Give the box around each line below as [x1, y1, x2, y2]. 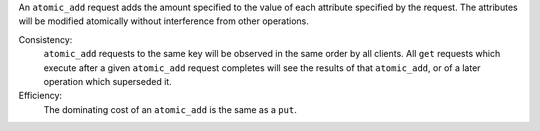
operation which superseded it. [43, 75, 172, 87]
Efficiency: [18, 90, 63, 102]
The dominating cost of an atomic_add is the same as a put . [43, 103, 297, 115]
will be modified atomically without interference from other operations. [18, 15, 310, 27]
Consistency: [18, 33, 73, 45]
